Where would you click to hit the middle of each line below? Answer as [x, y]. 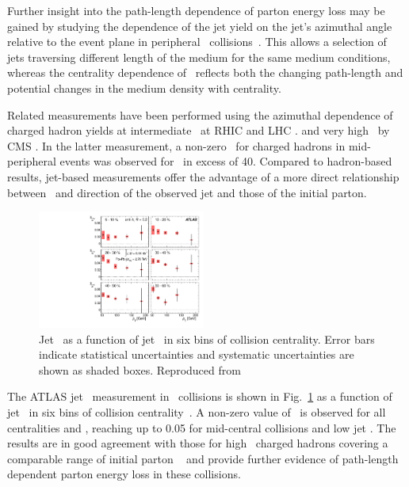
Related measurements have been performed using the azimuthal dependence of [200, 114]
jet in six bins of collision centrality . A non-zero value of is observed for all [197, 411]
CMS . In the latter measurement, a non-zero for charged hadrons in [176, 145]
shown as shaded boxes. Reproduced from [140, 369]
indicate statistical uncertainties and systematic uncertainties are [197, 354]
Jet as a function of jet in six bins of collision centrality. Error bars [207, 339]
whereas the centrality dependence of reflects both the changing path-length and [205, 72]
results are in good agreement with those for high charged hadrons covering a [198, 443]
